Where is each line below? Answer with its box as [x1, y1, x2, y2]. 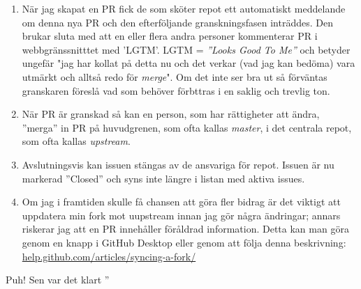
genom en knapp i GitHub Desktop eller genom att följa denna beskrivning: [22, 235, 346, 249]
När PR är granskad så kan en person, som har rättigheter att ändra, [22, 107, 320, 121]
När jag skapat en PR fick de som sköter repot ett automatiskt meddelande [22, 1, 346, 15]
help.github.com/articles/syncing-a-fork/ [22, 249, 196, 263]
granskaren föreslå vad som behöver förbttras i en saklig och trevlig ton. [22, 83, 330, 97]
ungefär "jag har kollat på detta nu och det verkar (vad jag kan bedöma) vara [22, 56, 355, 70]
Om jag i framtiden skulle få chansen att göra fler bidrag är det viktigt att [22, 194, 341, 209]
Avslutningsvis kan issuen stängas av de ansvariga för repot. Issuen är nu [22, 157, 334, 171]
